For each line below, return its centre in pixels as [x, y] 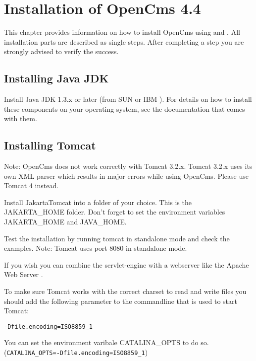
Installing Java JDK [56, 78]
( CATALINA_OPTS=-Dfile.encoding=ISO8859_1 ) [76, 352]
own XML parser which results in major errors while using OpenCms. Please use [126, 176]
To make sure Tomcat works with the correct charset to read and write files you [125, 291]
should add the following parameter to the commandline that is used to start [121, 301]
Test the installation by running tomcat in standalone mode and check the [117, 238]
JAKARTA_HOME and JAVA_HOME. [65, 222]
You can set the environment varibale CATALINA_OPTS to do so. [106, 342]
